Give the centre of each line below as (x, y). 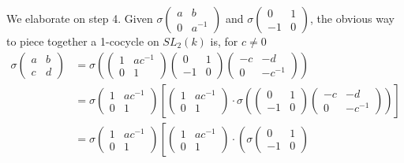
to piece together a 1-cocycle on (83, 41)
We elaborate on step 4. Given (80, 18)
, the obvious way (353, 18)
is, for (224, 41)
